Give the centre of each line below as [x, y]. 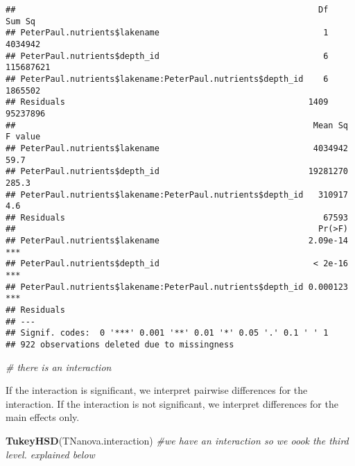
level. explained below [50, 454]
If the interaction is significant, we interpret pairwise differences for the [157, 390]
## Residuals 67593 [177, 217]
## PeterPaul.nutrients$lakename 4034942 [177, 148]
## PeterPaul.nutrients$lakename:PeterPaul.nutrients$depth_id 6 [167, 79]
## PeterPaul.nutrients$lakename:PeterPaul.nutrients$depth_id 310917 [177, 195]
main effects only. [43, 417]
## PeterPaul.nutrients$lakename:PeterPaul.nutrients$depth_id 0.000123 [177, 287]
